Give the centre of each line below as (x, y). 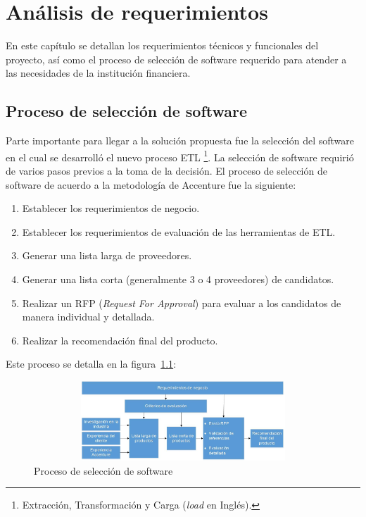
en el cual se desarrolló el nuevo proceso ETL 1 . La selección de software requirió (180, 156)
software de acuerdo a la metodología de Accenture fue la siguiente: (151, 184)
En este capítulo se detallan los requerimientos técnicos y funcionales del (162, 45)
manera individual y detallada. (88, 317)
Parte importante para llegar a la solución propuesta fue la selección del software (180, 141)
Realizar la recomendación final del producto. (120, 340)
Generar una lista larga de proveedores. (107, 255)
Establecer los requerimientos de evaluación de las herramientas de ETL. (179, 231)
